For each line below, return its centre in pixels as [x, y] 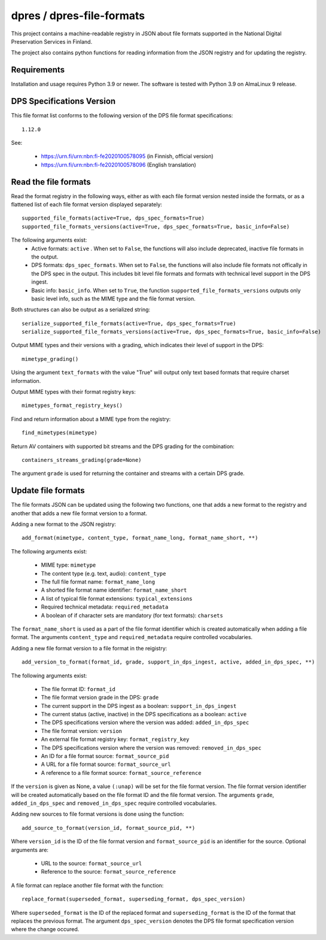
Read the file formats [51, 182]
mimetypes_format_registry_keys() [72, 406]
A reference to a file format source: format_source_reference [121, 772]
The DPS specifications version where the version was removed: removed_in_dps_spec [151, 747]
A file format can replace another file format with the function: [87, 885]
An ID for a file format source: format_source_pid [105, 756]
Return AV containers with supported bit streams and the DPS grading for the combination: [123, 446]
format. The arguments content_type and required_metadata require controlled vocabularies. [132, 637]
